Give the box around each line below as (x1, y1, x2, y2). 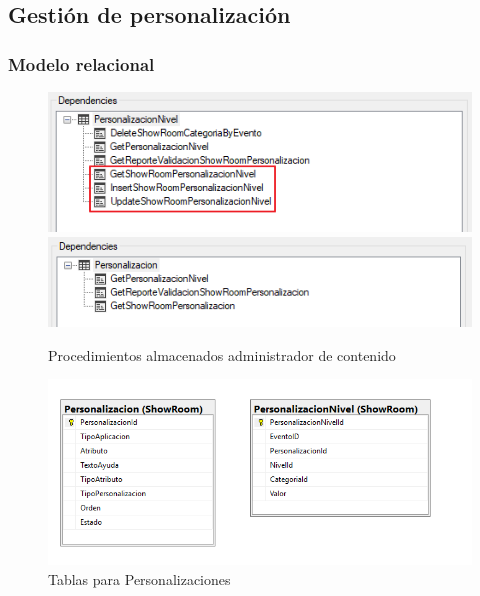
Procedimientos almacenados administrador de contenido (48, 344, 396, 365)
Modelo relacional (8, 51, 155, 76)
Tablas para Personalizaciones (48, 569, 231, 590)
